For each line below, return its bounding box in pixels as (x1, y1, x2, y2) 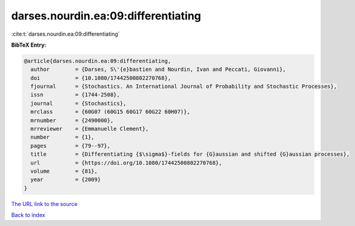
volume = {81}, (30, 168, 98, 174)
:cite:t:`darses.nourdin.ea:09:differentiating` (11, 30, 121, 38)
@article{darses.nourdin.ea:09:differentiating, (24, 58, 171, 64)
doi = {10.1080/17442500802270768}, (30, 75, 171, 81)
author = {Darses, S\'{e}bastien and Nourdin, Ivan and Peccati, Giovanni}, (30, 66, 286, 73)
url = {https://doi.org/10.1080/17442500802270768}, (30, 159, 222, 166)
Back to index (11, 211, 45, 219)
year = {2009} (30, 176, 101, 183)
